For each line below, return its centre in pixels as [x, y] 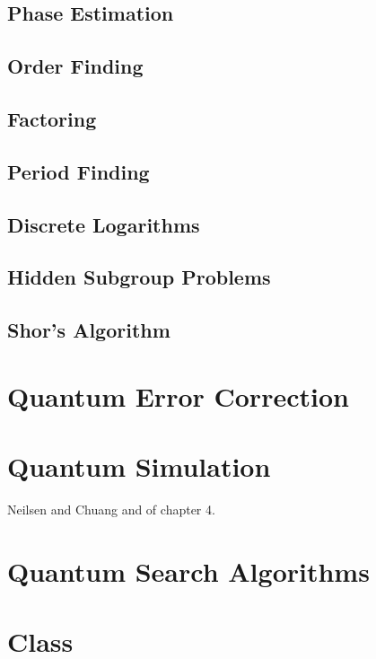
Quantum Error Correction [178, 395]
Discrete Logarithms [104, 224]
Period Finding [79, 171]
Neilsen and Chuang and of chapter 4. [111, 509]
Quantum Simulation [139, 466]
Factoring [52, 118]
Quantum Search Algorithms [188, 571]
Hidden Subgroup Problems [139, 277]
